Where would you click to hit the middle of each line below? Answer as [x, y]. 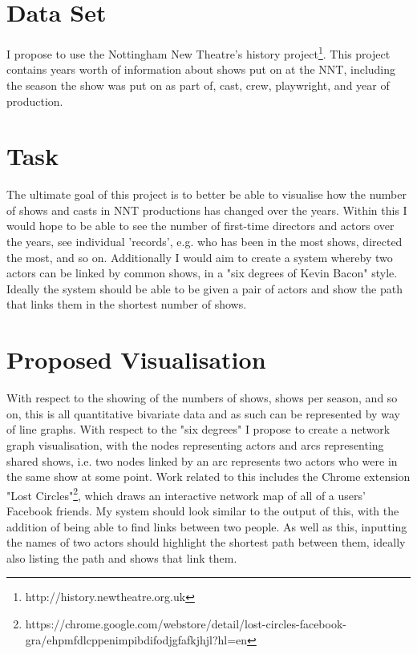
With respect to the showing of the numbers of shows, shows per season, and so [202, 398]
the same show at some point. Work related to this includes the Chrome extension [208, 476]
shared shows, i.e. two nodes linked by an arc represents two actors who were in [202, 460]
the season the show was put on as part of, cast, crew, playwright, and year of [198, 85]
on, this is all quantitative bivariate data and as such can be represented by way [203, 413]
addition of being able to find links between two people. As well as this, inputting [207, 526]
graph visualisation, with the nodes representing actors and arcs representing [195, 444]
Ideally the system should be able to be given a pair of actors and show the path [204, 288]
